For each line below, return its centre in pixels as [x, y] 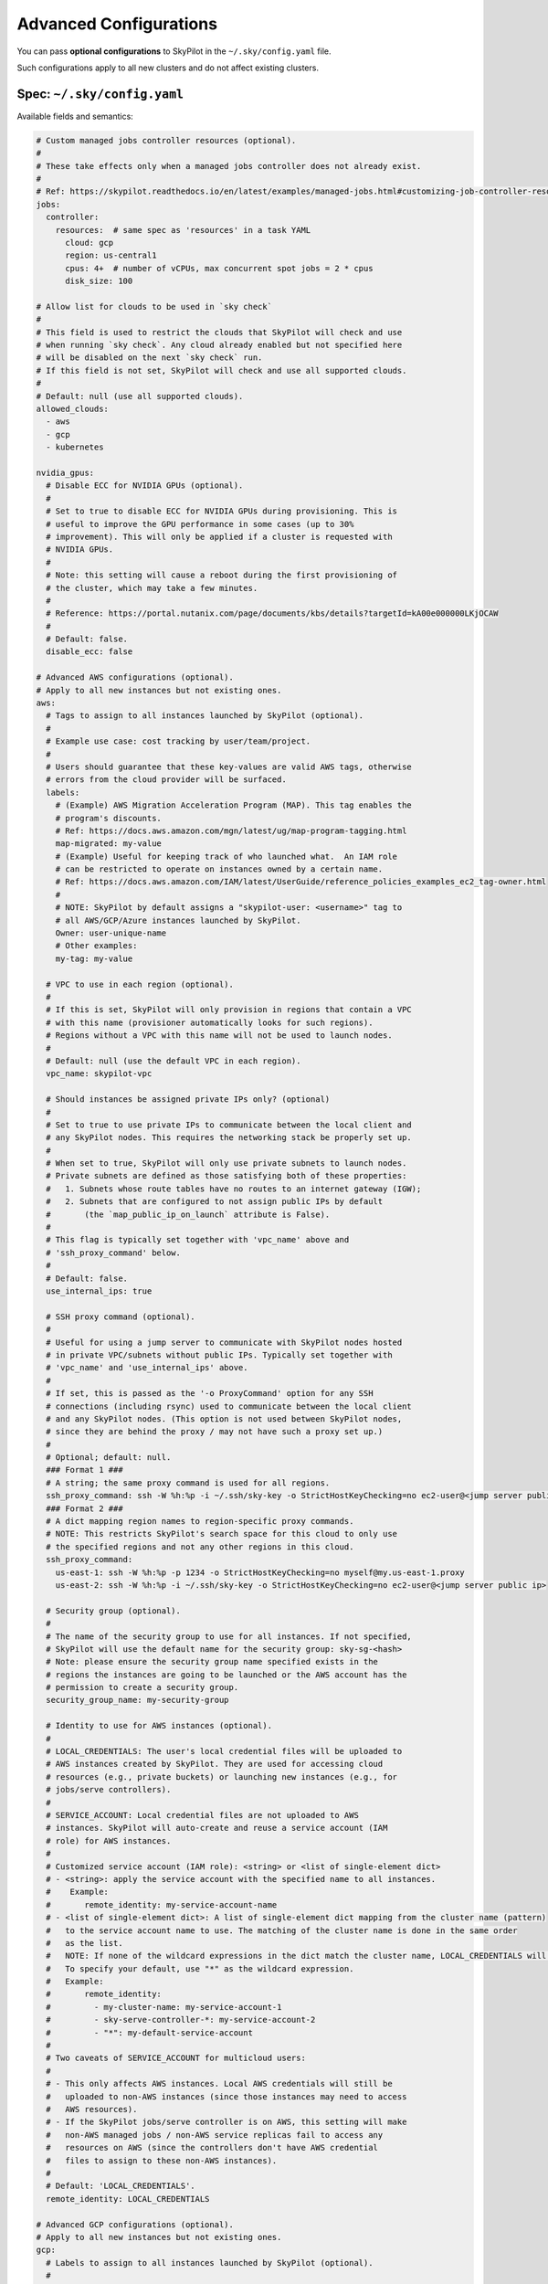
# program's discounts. [108, 818]
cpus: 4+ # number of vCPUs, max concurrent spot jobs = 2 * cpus [219, 268]
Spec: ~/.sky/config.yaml [100, 94]
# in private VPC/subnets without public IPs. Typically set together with [219, 1355]
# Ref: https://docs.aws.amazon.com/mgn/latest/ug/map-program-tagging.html [231, 830]
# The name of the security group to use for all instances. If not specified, [229, 1636]
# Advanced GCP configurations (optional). [135, 2224]
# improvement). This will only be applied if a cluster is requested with [219, 536]
